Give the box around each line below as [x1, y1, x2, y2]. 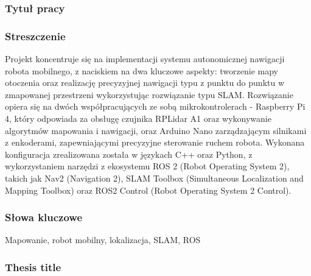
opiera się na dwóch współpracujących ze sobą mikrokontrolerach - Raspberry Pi [5, 100, 306, 113]
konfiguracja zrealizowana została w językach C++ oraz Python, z [5, 147, 253, 160]
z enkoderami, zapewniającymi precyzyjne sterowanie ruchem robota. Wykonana [5, 136, 305, 149]
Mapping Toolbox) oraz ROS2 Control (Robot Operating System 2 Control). [5, 183, 292, 196]
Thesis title [5, 259, 61, 274]
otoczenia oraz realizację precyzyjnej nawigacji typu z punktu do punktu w [5, 76, 285, 89]
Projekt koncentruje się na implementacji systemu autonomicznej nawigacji [5, 52, 285, 65]
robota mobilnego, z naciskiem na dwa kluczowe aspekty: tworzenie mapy [5, 64, 278, 77]
